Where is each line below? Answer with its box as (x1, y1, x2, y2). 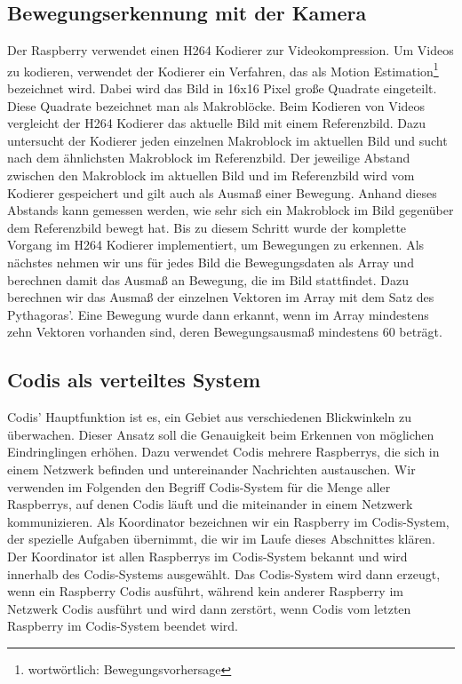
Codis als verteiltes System (7, 366, 261, 394)
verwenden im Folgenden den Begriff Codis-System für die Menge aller (7, 477, 391, 496)
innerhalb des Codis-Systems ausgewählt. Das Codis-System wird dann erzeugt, (7, 564, 441, 583)
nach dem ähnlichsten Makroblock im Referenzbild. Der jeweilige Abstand (7, 148, 410, 167)
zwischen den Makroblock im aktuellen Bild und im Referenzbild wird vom (7, 166, 415, 185)
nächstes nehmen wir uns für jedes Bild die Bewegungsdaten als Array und (7, 252, 414, 271)
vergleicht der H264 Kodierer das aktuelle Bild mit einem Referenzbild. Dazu (7, 114, 426, 132)
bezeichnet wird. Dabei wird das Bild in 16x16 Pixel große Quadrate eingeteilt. (7, 79, 437, 98)
